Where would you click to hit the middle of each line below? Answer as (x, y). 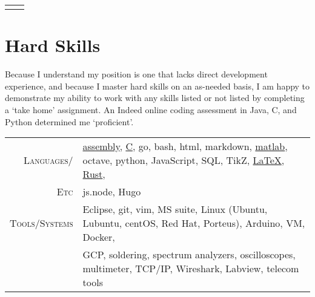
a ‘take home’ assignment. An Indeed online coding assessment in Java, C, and (151, 109)
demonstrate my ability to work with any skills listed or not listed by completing (155, 98)
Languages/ (48, 160)
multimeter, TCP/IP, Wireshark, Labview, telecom (191, 269)
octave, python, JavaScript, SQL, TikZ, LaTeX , (184, 160)
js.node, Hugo (112, 192)
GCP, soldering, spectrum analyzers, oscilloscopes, (189, 255)
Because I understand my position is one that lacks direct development (136, 74)
